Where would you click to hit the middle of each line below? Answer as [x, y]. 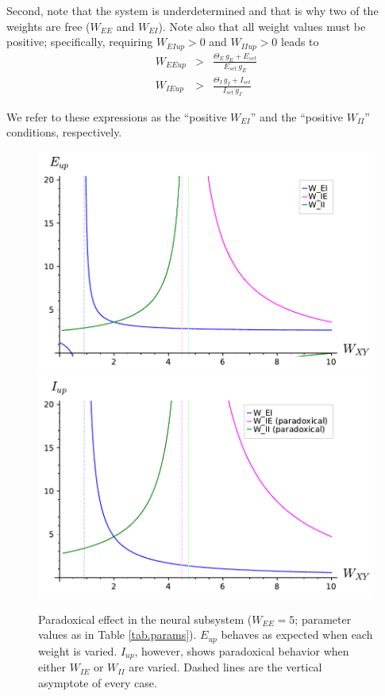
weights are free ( [48, 26]
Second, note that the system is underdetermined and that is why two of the [192, 10]
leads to [300, 42]
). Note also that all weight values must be [262, 26]
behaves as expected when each [297, 634]
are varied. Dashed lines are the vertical [225, 667]
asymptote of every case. [98, 682]
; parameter [323, 619]
